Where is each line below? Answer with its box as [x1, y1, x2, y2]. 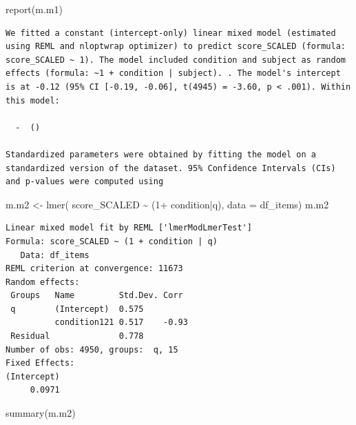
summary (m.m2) [6, 406, 76, 420]
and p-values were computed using [6, 177, 164, 187]
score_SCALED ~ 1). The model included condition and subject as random [6, 55, 346, 65]
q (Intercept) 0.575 [10, 304, 144, 314]
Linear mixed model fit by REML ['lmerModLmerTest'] [6, 223, 252, 233]
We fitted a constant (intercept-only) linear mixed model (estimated [6, 28, 336, 38]
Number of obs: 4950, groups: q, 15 [6, 344, 178, 355]
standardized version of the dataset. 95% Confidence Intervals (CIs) [6, 163, 336, 173]
